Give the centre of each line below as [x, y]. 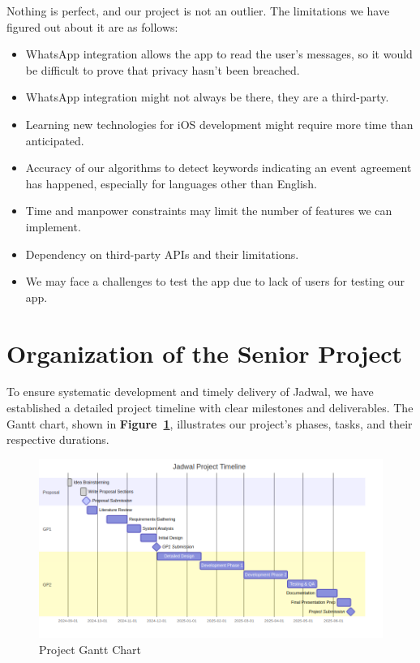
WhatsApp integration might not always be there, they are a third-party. [207, 97]
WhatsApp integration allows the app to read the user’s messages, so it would [219, 54]
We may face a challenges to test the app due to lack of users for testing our [215, 281]
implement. [53, 226]
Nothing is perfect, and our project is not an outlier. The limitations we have [198, 11]
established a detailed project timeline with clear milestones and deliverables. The [210, 408]
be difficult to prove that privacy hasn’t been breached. [163, 69]
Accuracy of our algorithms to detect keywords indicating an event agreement [219, 168]
